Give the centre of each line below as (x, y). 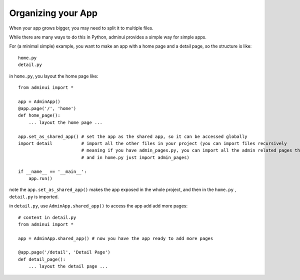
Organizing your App (53, 13)
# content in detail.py (47, 217)
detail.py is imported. (34, 196)
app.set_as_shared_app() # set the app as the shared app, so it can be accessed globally (133, 136)
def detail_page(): (42, 259)
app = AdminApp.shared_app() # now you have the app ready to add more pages (116, 238)
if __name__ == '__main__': (52, 171)
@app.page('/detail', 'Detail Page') (64, 252)
